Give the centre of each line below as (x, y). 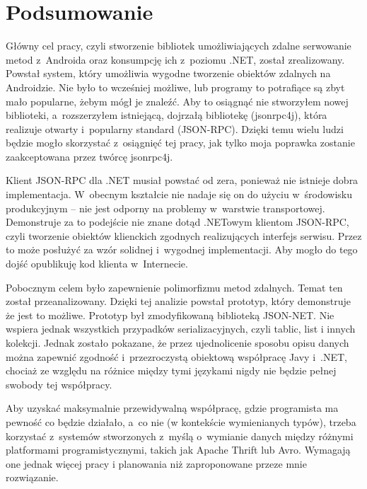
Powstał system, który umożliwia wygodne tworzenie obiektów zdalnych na (168, 73)
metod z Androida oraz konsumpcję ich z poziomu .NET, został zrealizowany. (175, 59)
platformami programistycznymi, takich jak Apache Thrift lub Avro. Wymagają (178, 450)
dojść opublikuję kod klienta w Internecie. (97, 264)
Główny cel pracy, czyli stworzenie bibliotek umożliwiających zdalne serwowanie (179, 46)
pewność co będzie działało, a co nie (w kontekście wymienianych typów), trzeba (181, 421)
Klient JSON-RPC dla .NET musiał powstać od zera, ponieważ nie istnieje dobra (182, 180)
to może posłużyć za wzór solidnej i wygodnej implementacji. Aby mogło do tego (182, 249)
